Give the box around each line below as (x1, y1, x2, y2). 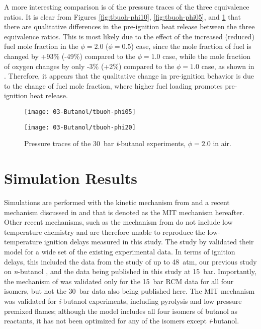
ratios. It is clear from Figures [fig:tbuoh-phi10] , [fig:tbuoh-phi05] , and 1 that (4, 11, 241, 22)
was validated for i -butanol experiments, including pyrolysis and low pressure (4, 295, 242, 306)
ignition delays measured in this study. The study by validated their (44, 236, 254, 247)
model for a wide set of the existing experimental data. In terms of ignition (4, 246, 235, 256)
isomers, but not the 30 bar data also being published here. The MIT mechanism (4, 286, 255, 296)
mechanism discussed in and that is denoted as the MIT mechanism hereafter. (4, 207, 244, 217)
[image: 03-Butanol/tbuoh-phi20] (24, 123, 136, 131)
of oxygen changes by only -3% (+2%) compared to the (4, 60, 175, 71)
